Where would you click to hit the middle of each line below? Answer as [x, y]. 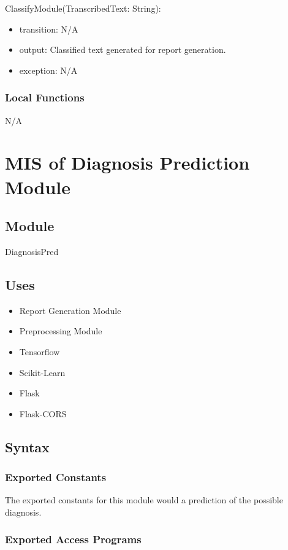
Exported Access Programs [73, 539]
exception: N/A [48, 70]
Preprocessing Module [61, 331]
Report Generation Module [70, 310]
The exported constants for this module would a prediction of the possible [144, 500]
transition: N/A [49, 29]
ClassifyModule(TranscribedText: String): [83, 8]
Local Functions [45, 97]
